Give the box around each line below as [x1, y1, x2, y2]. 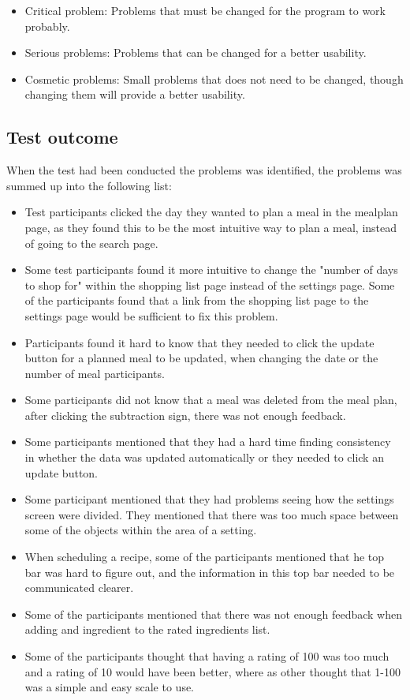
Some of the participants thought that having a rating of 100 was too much [24, 648, 389, 664]
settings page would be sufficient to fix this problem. [24, 307, 278, 324]
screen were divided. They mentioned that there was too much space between [24, 506, 399, 522]
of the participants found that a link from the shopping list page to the [24, 292, 369, 309]
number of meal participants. [24, 365, 165, 381]
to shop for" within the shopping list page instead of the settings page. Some [24, 276, 395, 293]
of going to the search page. [24, 234, 158, 251]
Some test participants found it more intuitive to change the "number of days [24, 261, 398, 278]
